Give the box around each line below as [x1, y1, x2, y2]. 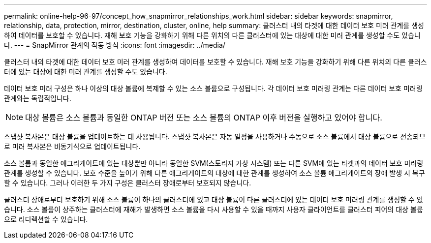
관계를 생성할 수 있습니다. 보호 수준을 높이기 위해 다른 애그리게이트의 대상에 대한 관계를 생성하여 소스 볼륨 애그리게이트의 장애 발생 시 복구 [4, 169, 425, 177]
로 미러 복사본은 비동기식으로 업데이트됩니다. [4, 142, 141, 151]
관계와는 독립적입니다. [4, 94, 71, 102]
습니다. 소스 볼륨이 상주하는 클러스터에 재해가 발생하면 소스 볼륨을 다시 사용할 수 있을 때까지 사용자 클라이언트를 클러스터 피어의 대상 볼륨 [4, 205, 423, 213]
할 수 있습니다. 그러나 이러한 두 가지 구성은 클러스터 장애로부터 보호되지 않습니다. [4, 179, 251, 187]
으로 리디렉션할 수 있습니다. [4, 215, 88, 223]
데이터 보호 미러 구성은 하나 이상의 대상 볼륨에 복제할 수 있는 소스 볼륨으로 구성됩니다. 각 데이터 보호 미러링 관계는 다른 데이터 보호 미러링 [4, 84, 423, 92]
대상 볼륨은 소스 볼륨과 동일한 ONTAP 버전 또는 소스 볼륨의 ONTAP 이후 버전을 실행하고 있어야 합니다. [25, 113, 382, 122]
